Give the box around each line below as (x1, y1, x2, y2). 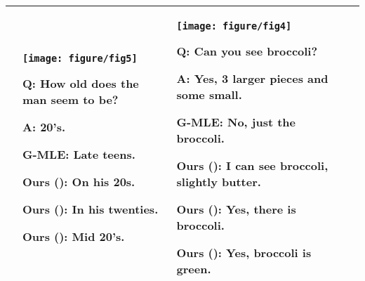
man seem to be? (22, 91, 119, 107)
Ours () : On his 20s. (22, 174, 135, 190)
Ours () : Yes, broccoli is (176, 244, 312, 261)
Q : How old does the (22, 75, 139, 91)
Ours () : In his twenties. (22, 201, 159, 217)
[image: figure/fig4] (176, 20, 292, 32)
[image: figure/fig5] (22, 53, 138, 64)
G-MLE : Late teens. (22, 146, 135, 162)
